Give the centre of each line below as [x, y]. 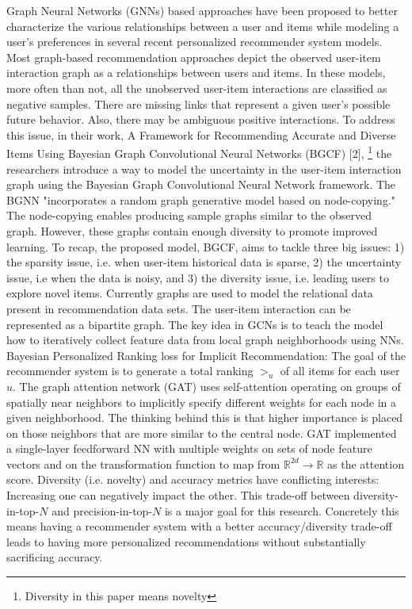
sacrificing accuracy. [55, 557]
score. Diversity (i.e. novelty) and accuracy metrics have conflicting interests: [193, 479]
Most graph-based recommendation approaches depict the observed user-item [194, 57]
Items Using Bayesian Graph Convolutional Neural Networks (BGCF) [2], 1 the [199, 152]
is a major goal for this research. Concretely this [282, 510]
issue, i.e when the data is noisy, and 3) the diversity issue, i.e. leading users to [198, 277]
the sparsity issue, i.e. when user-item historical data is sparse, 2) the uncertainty [204, 262]
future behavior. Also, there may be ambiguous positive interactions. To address [201, 119]
